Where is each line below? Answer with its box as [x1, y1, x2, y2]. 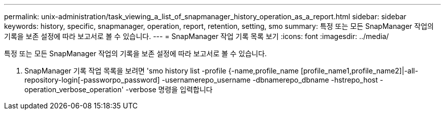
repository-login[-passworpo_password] [24, 75, 160, 84]
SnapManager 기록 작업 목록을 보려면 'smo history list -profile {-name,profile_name [24, 66, 299, 75]
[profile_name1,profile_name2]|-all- [300, 66, 419, 75]
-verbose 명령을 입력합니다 [125, 85, 213, 94]
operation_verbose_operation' [24, 85, 124, 94]
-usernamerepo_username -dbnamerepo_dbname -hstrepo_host [162, 75, 378, 84]
